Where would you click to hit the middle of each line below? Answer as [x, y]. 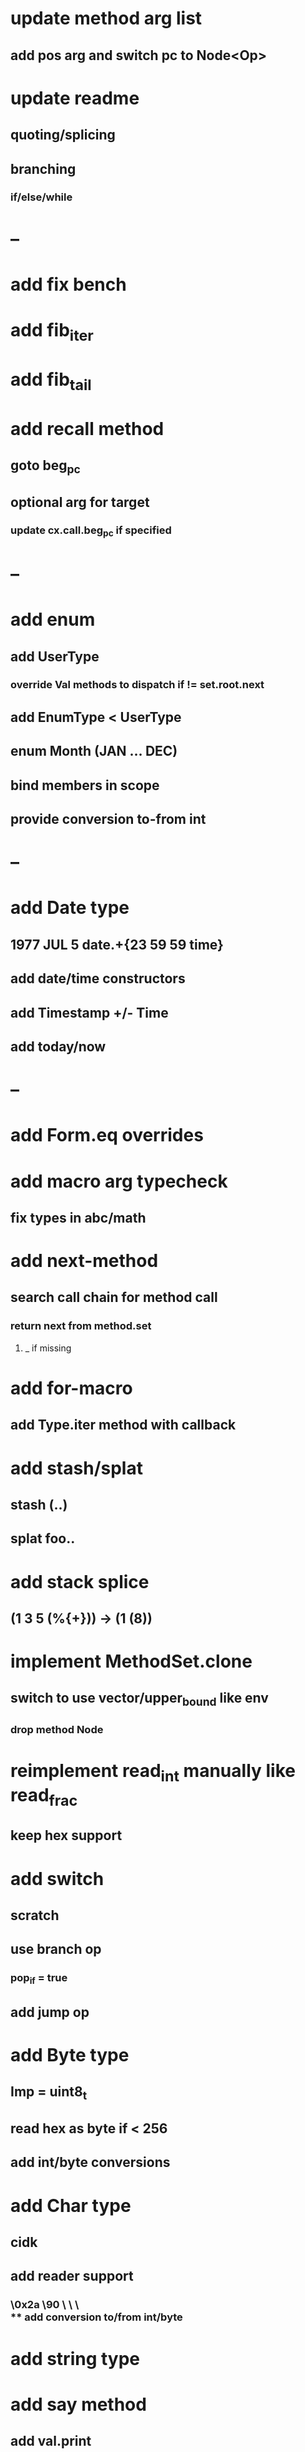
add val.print [51, 2441]
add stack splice [80, 1581]
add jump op [50, 2012]
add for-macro [71, 1388]
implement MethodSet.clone [131, 1661]
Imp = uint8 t [49, 2093]
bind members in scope [85, 785]
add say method [78, 2404]
